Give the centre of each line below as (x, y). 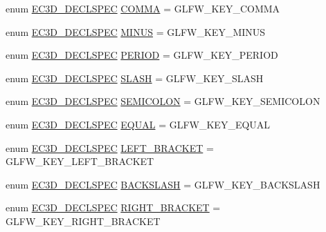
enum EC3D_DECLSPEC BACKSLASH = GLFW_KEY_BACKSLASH (163, 184)
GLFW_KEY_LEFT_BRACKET (80, 161)
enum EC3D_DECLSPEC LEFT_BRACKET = (110, 147)
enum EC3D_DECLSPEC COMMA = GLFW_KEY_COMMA (143, 8)
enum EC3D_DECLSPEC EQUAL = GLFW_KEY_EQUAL (138, 124)
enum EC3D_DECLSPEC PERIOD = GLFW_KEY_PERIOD (142, 55)
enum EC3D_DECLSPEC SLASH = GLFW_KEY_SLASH (135, 78)
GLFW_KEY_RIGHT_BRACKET (83, 221)
